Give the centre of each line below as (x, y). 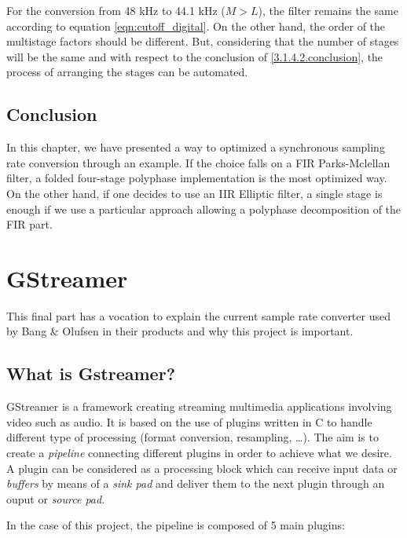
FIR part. (29, 224)
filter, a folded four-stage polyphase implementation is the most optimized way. (197, 178)
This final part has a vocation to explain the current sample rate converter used (198, 315)
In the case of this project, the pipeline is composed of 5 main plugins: (176, 525)
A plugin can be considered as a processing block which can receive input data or (202, 468)
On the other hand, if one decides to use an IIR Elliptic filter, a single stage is (194, 193)
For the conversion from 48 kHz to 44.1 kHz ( (116, 10)
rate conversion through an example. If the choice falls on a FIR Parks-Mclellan (198, 162)
